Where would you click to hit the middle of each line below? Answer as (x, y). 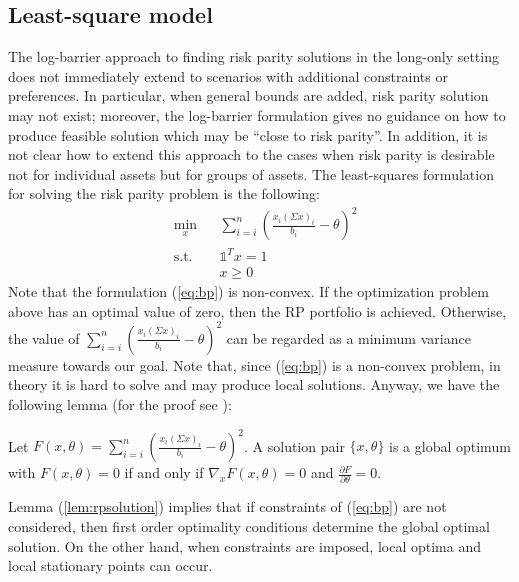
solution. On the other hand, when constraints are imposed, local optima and (244, 545)
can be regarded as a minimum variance (348, 337)
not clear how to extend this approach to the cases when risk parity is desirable (251, 154)
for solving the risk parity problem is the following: (164, 193)
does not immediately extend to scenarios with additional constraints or (228, 75)
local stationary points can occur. (110, 565)
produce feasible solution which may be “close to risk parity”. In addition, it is (248, 134)
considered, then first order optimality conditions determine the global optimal (249, 525)
